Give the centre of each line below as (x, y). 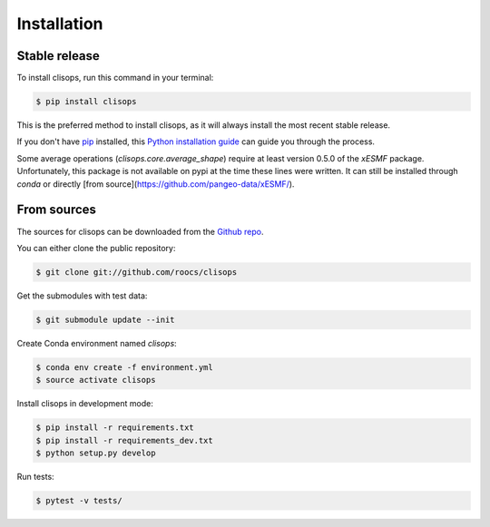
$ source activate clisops (96, 380)
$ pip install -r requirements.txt (115, 428)
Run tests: (35, 476)
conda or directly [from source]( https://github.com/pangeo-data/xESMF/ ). (156, 184)
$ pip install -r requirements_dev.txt (124, 440)
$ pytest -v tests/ (79, 500)
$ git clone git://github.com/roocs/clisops (137, 272)
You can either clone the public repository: (96, 248)
